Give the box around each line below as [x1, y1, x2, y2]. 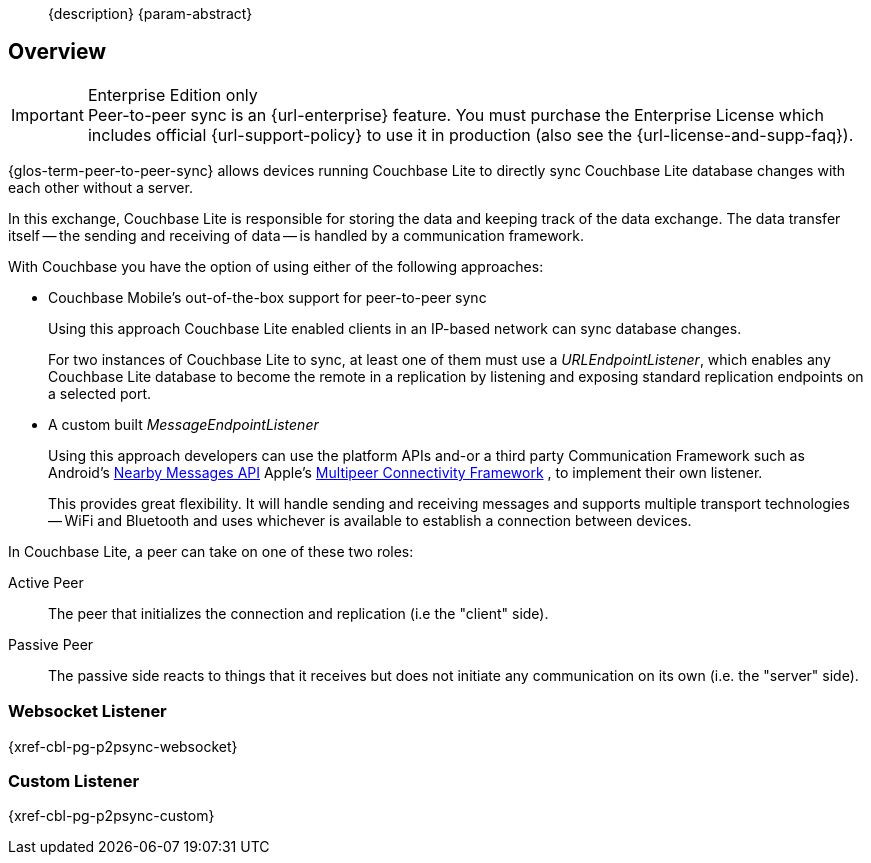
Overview [8, 39, 107, 65]
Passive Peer [8, 635, 94, 653]
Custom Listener [8, 771, 140, 792]
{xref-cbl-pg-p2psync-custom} [8, 807, 215, 825]
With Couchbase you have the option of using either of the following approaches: [8, 257, 544, 275]
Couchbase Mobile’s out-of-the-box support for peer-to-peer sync [48, 288, 487, 306]
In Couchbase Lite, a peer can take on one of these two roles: [8, 542, 414, 560]
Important [11, 104, 84, 125]
